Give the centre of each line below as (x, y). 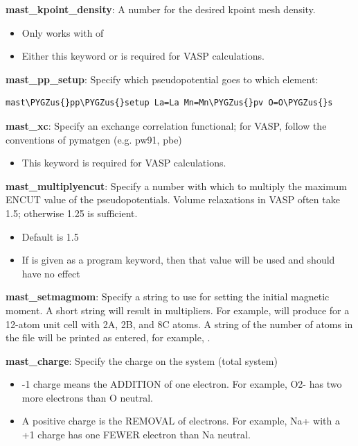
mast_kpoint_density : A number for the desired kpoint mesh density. (161, 9)
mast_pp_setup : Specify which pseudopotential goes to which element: (162, 79)
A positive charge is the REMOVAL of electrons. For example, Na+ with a (181, 421)
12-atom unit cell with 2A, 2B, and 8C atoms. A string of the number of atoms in (179, 324)
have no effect (51, 273)
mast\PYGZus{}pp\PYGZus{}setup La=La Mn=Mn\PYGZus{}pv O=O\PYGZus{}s (169, 103)
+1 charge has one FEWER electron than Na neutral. (136, 435)
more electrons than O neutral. (87, 397)
